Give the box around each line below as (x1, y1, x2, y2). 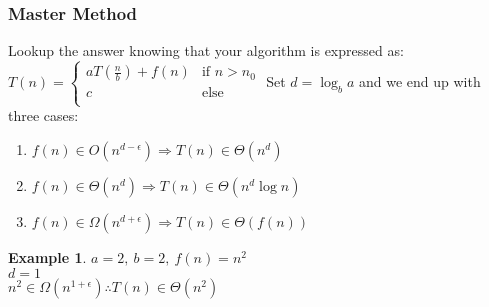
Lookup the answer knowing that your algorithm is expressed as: (8, 40, 404, 61)
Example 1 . (8, 247, 87, 267)
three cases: (8, 105, 79, 126)
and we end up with (358, 71, 481, 92)
